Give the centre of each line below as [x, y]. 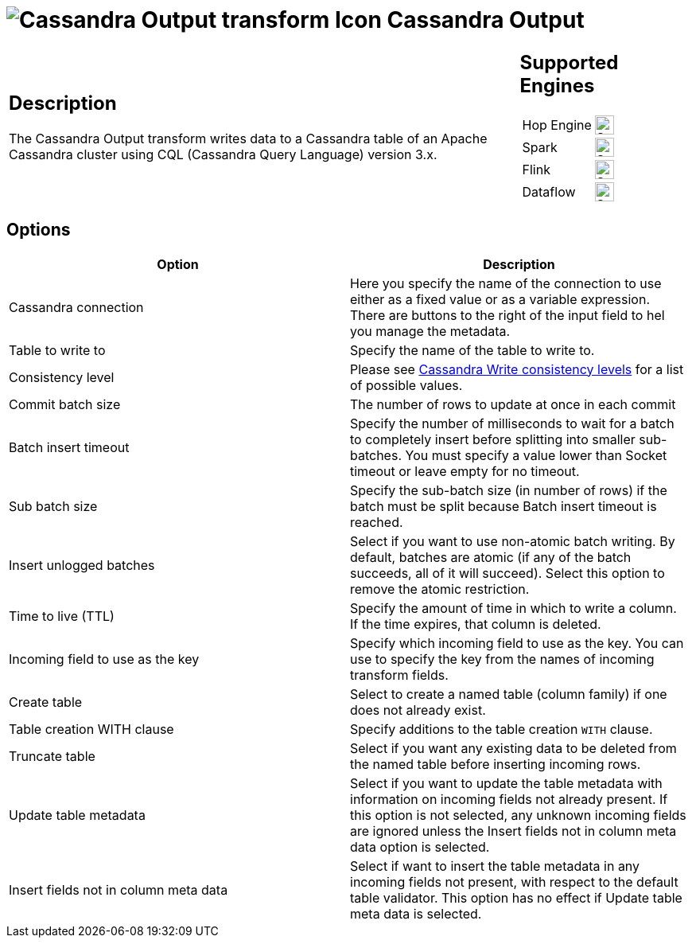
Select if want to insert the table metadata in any [495, 866]
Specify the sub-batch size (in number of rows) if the [509, 490]
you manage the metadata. [430, 331]
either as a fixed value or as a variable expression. [500, 299]
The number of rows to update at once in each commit [513, 404]
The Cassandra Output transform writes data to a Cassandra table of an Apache [248, 139]
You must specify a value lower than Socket [536, 455]
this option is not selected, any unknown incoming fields [518, 815]
